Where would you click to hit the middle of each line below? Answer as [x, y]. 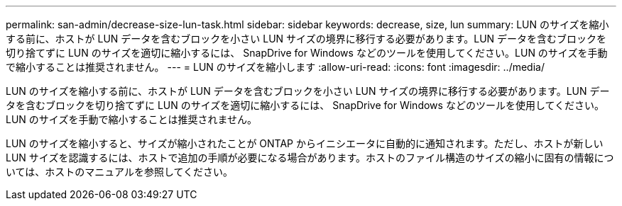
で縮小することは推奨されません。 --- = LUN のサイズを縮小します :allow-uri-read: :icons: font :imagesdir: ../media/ [275, 67]
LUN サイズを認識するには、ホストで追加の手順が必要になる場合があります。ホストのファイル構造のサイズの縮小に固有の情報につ [310, 158]
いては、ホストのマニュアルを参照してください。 [120, 172]
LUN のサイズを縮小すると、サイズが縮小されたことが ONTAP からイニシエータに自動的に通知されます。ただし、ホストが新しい [305, 143]
